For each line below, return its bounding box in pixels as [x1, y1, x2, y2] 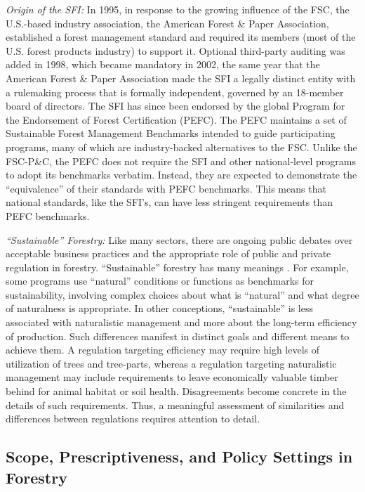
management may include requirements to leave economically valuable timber [6, 370, 338, 384]
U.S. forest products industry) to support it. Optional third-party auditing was [6, 43, 345, 58]
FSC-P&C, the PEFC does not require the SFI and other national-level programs [6, 153, 356, 168]
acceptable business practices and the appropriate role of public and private [6, 246, 331, 261]
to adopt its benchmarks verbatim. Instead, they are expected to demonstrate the [6, 167, 357, 182]
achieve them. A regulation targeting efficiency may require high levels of [6, 342, 320, 357]
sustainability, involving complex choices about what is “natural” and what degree [6, 287, 359, 302]
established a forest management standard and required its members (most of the [6, 30, 356, 44]
